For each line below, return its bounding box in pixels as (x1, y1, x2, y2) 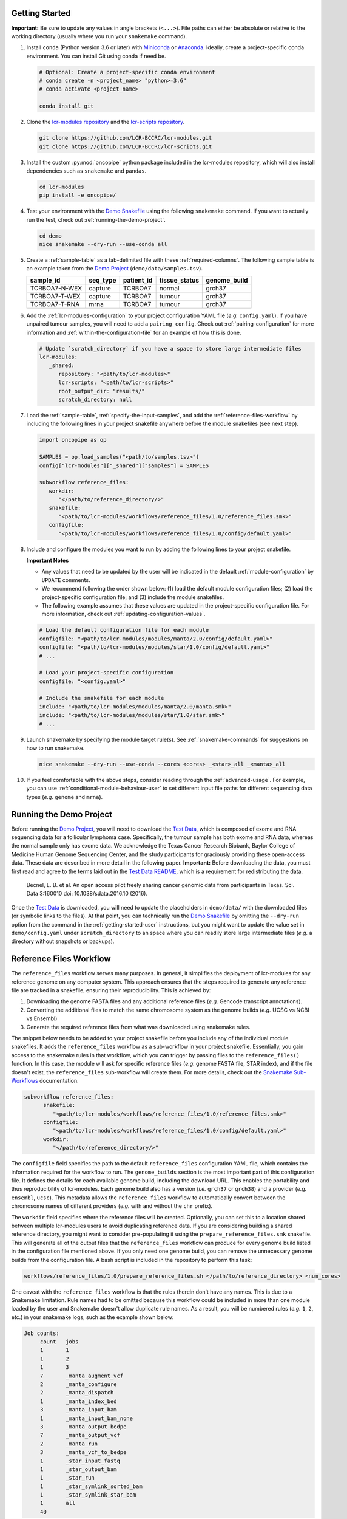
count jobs (39, 1339, 79, 1345)
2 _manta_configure (39, 1381, 118, 1388)
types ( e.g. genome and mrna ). (26, 793, 103, 800)
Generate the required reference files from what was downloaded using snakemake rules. (26, 1023, 251, 1030)
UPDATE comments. (41, 576, 90, 583)
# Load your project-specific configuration (39, 669, 174, 676)
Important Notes (26, 557, 69, 564)
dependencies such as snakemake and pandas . (26, 167, 147, 174)
